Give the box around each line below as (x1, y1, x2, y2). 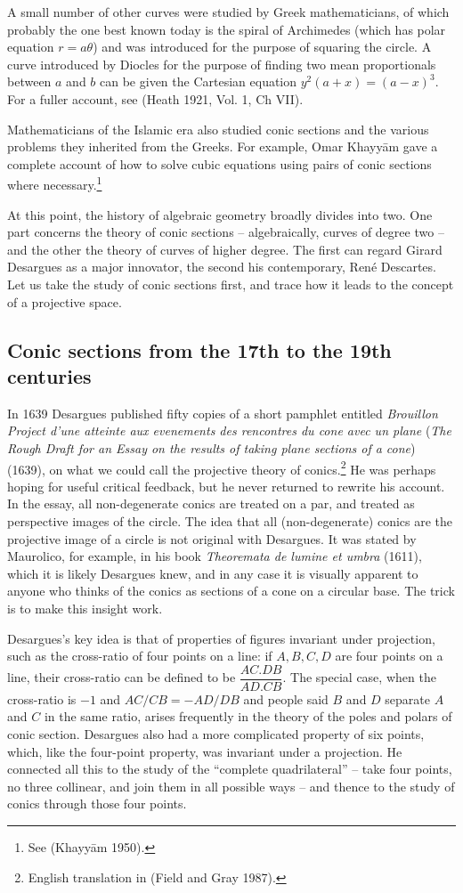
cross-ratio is (7, 689, 77, 708)
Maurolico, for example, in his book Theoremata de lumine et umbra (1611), (7, 547, 422, 565)
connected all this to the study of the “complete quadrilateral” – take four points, (7, 759, 452, 778)
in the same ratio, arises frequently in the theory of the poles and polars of (44, 707, 452, 726)
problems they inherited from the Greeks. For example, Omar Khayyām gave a (7, 137, 438, 156)
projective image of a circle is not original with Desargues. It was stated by (7, 529, 417, 548)
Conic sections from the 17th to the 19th (7, 336, 392, 363)
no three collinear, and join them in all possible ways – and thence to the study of (7, 776, 455, 795)
